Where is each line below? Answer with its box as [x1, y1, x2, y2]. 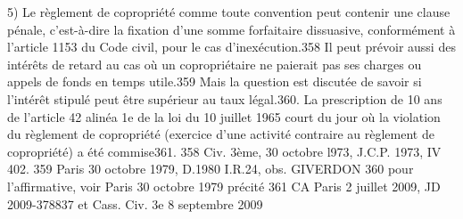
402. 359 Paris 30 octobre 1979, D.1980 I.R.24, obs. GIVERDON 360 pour [7, 159, 414, 178]
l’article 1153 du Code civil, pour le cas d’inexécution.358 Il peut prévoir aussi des [7, 37, 456, 56]
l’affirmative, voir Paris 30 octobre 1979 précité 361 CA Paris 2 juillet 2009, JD [7, 176, 441, 195]
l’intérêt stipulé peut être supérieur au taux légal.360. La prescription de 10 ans [7, 89, 442, 108]
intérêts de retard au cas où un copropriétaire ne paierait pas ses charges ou [7, 54, 422, 73]
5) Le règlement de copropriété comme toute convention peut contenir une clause [7, 3, 451, 20]
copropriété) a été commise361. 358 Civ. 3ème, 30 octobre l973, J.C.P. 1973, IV [7, 142, 442, 160]
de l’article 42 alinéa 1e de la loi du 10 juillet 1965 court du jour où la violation [7, 107, 441, 126]
